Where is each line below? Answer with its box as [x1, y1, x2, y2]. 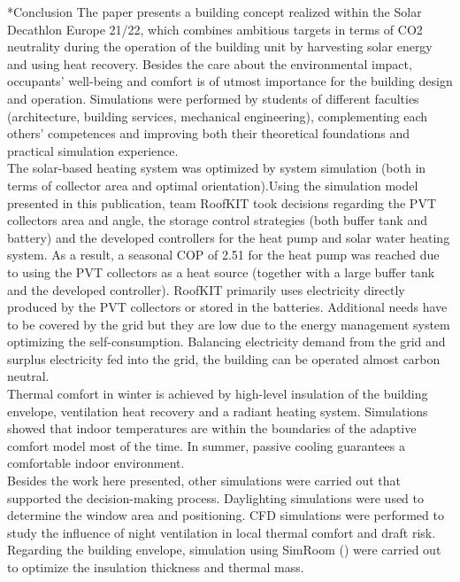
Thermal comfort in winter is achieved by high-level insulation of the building [7, 384, 428, 403]
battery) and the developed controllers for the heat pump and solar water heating [7, 228, 450, 246]
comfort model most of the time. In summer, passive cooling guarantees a [7, 436, 406, 454]
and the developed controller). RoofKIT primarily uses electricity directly [7, 280, 405, 299]
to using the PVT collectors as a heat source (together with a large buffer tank [7, 262, 435, 281]
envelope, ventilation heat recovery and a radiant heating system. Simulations [7, 401, 428, 420]
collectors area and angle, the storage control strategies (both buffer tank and [7, 211, 427, 229]
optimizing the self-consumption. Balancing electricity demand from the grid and [7, 332, 446, 351]
